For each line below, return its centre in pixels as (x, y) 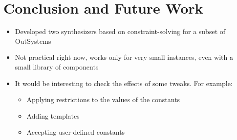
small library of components (57, 66)
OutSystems (33, 41)
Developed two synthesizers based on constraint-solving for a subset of (120, 31)
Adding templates (53, 115)
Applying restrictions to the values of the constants (103, 99)
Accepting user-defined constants (76, 132)
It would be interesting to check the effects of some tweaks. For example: (124, 83)
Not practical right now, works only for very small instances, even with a (124, 57)
